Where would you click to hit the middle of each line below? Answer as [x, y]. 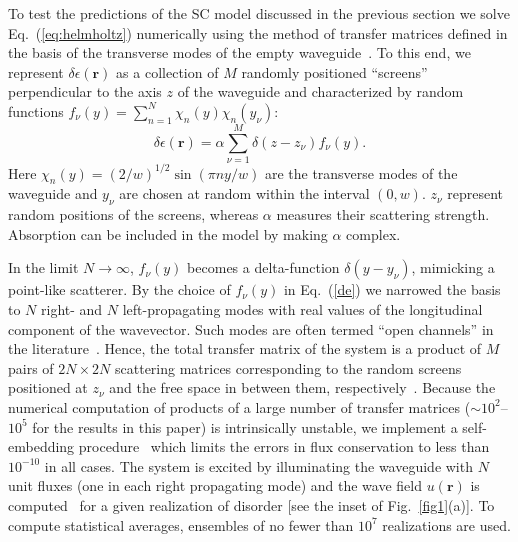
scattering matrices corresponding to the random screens [288, 367]
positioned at [48, 387]
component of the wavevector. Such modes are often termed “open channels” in [251, 328]
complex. [373, 233]
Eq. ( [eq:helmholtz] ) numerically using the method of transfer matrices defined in [258, 32]
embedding [41, 446]
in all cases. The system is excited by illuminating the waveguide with [258, 465]
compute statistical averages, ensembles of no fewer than [181, 524]
